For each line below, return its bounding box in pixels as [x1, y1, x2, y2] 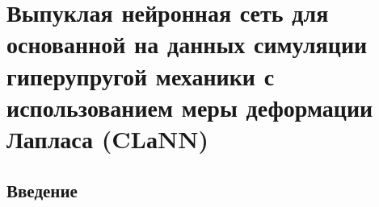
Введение [6, 177, 78, 202]
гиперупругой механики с [6, 59, 275, 92]
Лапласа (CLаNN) [6, 122, 208, 155]
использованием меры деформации [6, 90, 373, 123]
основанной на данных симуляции [6, 27, 368, 60]
